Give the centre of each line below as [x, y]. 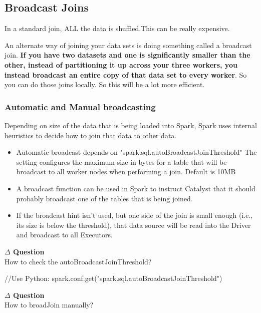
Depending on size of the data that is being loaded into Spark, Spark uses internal [131, 125]
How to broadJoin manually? [49, 305]
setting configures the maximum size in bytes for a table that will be [121, 162]
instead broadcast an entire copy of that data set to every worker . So [126, 74]
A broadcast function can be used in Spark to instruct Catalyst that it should [136, 188]
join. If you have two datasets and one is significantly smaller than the [127, 55]
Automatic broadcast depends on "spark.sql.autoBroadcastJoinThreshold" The [137, 152]
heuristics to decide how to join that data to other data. [91, 135]
